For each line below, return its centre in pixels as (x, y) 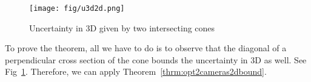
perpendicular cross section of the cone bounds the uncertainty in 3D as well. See (156, 59)
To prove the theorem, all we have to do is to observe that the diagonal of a (146, 48)
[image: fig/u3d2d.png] (77, 8)
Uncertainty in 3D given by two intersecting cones (122, 27)
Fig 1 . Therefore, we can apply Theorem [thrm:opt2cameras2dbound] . (136, 71)
